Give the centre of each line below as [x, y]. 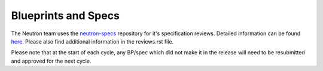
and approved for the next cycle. [51, 61]
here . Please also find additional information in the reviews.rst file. [92, 41]
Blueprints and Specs [65, 16]
